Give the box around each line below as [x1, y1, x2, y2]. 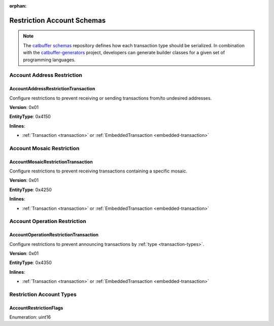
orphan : [9, 3, 27, 9]
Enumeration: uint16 [9, 314, 51, 320]
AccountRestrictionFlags [9, 305, 63, 311]
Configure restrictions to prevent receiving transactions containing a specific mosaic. [9, 168, 188, 174]
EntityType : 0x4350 [9, 260, 52, 266]
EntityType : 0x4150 [9, 114, 51, 120]
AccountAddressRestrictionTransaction [9, 86, 95, 92]
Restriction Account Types [9, 291, 77, 298]
